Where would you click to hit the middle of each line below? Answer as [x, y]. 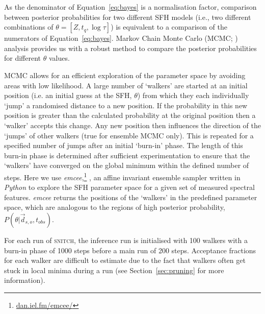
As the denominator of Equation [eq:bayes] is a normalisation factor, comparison [130, 7]
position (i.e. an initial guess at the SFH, [68, 95]
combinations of [29, 27]
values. [59, 58]
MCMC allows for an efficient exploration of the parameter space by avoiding [125, 75]
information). [25, 280]
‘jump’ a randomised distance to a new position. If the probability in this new [126, 105]
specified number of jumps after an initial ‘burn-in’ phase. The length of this [124, 145]
